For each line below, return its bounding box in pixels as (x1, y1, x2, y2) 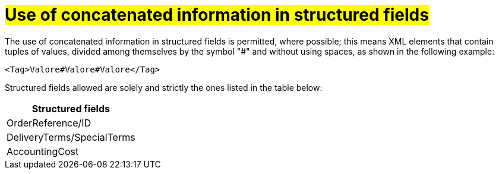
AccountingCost (7, 145, 79, 157)
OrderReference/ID (7, 116, 91, 129)
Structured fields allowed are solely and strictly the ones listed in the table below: (5, 82, 323, 93)
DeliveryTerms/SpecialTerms (7, 131, 135, 143)
